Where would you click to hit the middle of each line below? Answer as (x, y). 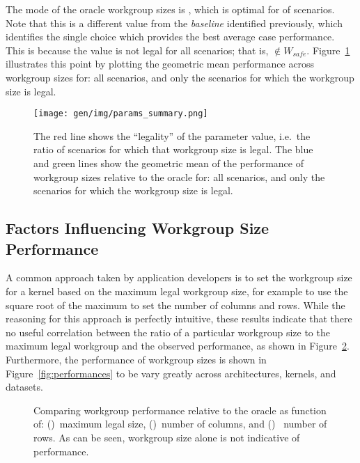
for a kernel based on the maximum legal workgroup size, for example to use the (177, 291)
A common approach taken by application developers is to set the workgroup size (179, 277)
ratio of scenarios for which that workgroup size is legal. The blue (173, 149)
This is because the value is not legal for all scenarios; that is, (137, 50)
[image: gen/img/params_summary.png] (121, 114)
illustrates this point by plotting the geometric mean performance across (160, 64)
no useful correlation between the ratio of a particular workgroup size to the (168, 332)
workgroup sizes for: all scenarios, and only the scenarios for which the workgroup (180, 77)
